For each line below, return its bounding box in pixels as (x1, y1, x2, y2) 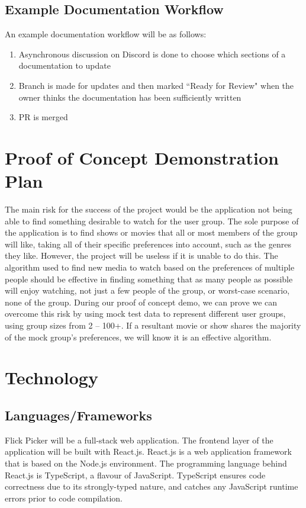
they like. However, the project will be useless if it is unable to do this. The (5, 249, 278, 262)
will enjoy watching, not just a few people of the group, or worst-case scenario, (5, 284, 290, 297)
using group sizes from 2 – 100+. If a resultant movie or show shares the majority (5, 319, 301, 332)
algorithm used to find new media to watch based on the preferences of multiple (5, 261, 295, 274)
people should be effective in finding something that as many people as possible (5, 272, 293, 285)
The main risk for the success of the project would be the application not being (5, 203, 292, 216)
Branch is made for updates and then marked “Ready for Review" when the (18, 79, 294, 91)
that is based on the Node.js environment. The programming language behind (5, 456, 287, 469)
